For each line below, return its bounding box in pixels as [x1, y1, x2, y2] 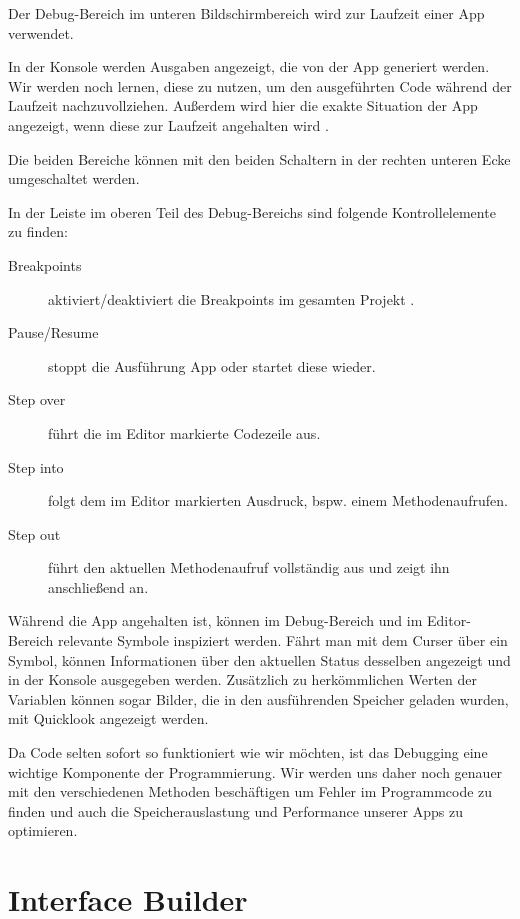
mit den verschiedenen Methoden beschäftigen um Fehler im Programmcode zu [8, 781, 493, 802]
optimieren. [8, 820, 78, 841]
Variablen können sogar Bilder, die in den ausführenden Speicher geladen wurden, [8, 688, 509, 709]
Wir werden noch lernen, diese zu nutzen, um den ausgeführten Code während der [8, 75, 512, 96]
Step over [8, 389, 66, 410]
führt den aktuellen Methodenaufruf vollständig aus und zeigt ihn [48, 557, 450, 578]
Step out [8, 523, 61, 544]
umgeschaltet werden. [8, 168, 140, 189]
